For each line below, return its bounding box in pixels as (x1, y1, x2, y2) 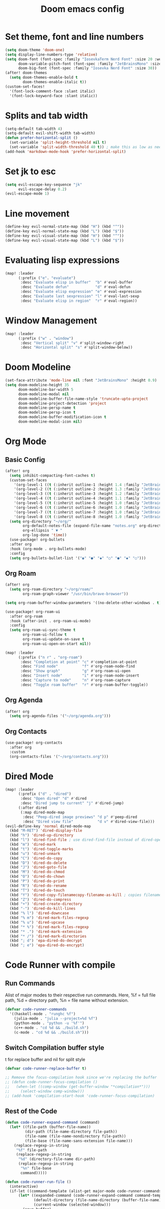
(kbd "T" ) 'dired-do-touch (9, 888, 65, 893)
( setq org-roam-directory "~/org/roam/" (9, 587, 93, 592)
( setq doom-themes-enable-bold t (9, 75, 78, 80)
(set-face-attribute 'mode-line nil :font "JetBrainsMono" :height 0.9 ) (5, 378, 157, 383)
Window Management (5, 315, 97, 326)
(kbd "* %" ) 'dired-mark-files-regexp (9, 925, 89, 929)
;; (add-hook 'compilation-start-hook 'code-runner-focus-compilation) (5, 1093, 155, 1098)
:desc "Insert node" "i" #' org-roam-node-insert (20, 673, 139, 678)
